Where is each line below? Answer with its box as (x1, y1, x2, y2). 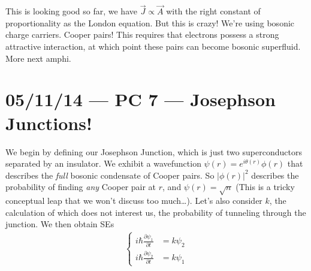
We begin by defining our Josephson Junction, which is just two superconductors (5, 145, 302, 158)
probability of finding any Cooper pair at (5, 180, 156, 193)
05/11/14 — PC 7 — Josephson (5, 87, 276, 112)
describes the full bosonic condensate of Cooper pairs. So (5, 168, 215, 181)
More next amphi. (5, 52, 71, 64)
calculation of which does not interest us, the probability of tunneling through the (5, 206, 306, 218)
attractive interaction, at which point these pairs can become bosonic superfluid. (5, 40, 301, 52)
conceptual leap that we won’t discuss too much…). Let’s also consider (5, 194, 262, 207)
